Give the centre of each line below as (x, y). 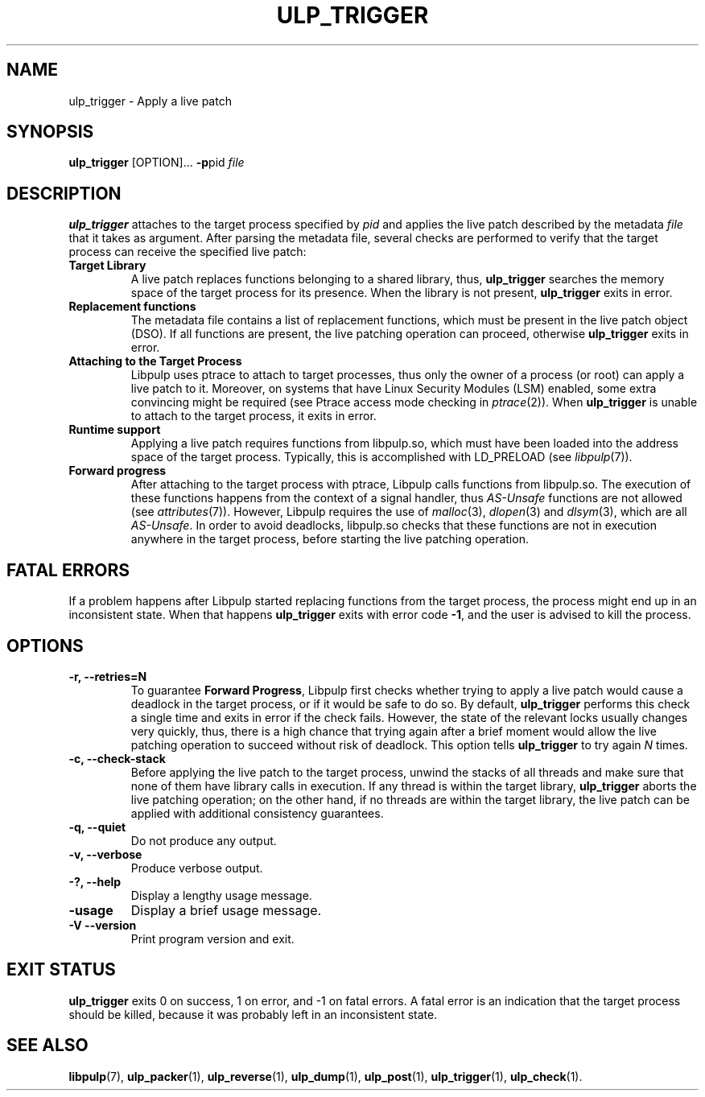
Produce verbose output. (197, 868)
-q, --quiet (97, 827)
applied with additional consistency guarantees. (257, 813)
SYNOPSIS (50, 132)
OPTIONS (45, 645)
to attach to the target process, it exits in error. (254, 416)
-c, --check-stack (117, 758)
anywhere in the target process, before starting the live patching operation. (330, 539)
